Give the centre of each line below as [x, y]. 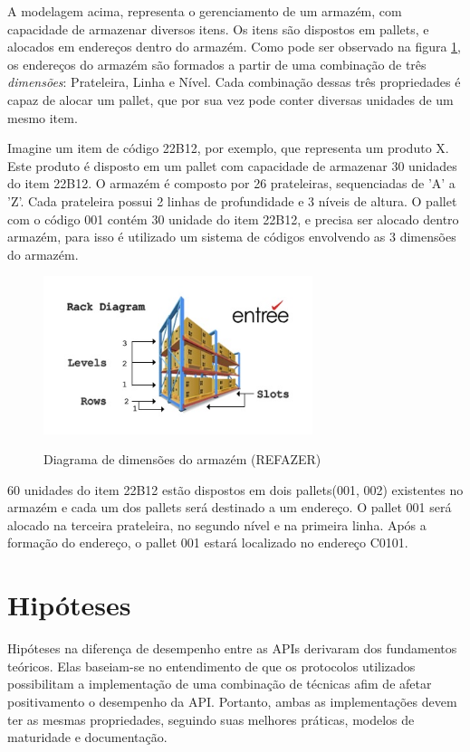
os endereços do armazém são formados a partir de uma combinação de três [217, 64]
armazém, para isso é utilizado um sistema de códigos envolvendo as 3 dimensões [232, 237]
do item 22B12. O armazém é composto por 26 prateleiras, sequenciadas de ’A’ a [231, 183]
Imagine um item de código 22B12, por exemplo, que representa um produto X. [228, 148]
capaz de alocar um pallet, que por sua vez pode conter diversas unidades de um [230, 99]
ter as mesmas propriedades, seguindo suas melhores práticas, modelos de [211, 719]
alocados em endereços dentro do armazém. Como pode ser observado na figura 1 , [235, 47]
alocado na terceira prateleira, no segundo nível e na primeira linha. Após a [217, 524]
